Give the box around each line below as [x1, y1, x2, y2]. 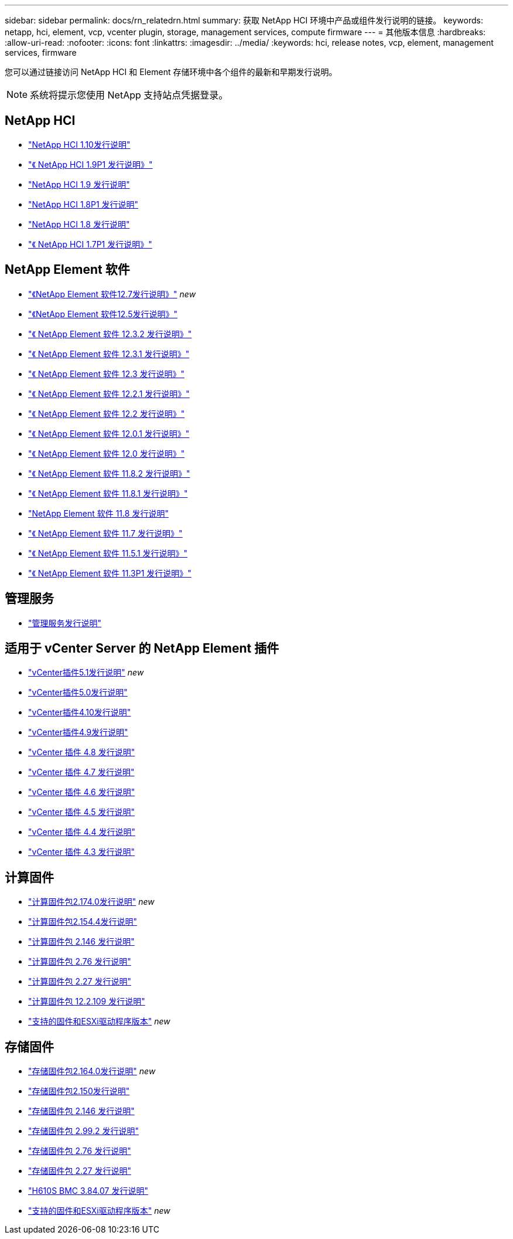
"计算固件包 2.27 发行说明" [28, 976, 131, 987]
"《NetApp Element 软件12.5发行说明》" [28, 308, 178, 319]
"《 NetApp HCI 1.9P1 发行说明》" [28, 159, 153, 169]
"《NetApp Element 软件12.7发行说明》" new [28, 288, 196, 299]
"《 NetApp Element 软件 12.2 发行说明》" [28, 408, 185, 419]
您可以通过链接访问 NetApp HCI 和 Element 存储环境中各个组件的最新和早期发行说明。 [5, 67, 337, 77]
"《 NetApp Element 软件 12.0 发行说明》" [28, 448, 185, 459]
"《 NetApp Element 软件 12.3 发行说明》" [28, 368, 185, 379]
